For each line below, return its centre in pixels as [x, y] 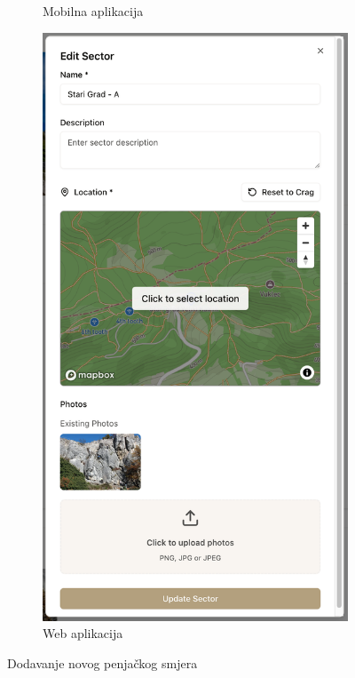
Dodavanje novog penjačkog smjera [103, 662]
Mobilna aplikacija [93, 11]
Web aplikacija [83, 633]
